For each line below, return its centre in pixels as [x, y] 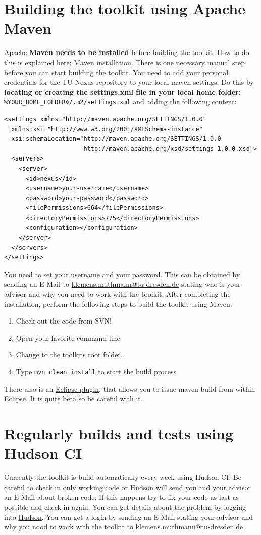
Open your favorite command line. [69, 337]
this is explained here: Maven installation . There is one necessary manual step [125, 62]
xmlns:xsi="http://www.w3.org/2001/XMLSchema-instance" [107, 129]
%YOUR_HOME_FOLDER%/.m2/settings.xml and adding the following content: [120, 102]
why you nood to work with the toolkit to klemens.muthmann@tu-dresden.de [124, 527]
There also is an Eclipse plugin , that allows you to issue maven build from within [130, 388]
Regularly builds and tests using [119, 433]
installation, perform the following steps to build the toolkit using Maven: [118, 304]
